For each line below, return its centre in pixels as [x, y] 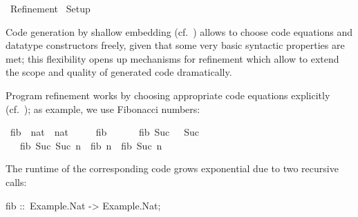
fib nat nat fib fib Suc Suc [105, 132]
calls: [16, 182]
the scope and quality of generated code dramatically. [119, 72]
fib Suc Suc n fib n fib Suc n [91, 145]
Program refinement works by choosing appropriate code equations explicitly [168, 95]
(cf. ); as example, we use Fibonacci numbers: [103, 108]
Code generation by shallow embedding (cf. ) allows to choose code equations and [179, 31]
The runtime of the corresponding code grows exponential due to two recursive [172, 168]
